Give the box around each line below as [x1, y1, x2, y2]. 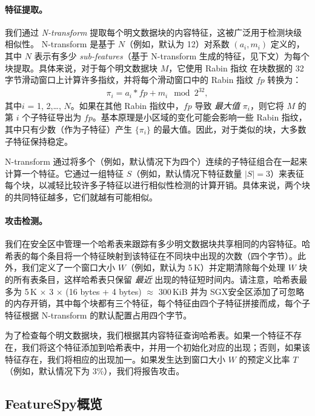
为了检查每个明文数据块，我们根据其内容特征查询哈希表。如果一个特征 [5, 329, 285, 342]
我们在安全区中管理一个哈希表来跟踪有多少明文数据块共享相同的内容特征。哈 [5, 237, 310, 250]
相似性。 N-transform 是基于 [5, 38, 116, 50]
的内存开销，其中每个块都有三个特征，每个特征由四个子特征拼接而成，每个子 [5, 297, 310, 309]
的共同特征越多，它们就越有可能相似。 [5, 190, 157, 203]
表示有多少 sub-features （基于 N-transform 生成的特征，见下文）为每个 [34, 49, 310, 62]
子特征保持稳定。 [5, 134, 73, 147]
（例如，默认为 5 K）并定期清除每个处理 [125, 261, 285, 274]
